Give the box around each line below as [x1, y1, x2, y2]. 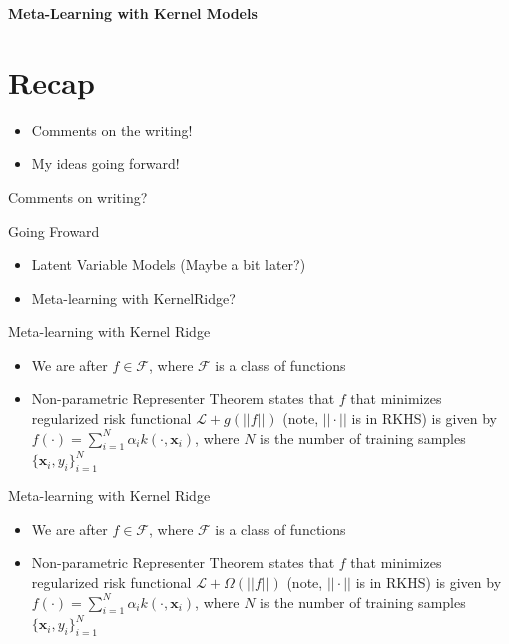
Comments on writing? [8, 186, 148, 207]
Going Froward [8, 220, 100, 241]
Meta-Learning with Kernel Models [8, 3, 258, 23]
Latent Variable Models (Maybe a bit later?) [31, 254, 306, 275]
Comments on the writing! [31, 119, 193, 140]
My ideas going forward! [31, 153, 180, 174]
